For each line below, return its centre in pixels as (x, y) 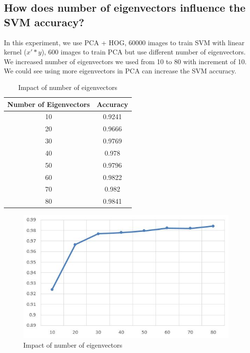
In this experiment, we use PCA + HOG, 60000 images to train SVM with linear (124, 42)
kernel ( (15, 52)
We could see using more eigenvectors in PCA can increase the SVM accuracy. (120, 71)
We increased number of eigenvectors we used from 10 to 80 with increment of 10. (125, 61)
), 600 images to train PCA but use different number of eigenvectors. (143, 52)
